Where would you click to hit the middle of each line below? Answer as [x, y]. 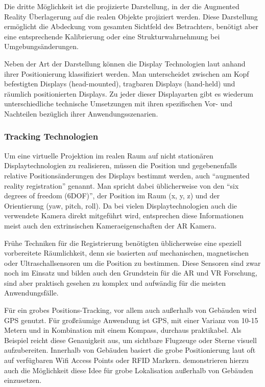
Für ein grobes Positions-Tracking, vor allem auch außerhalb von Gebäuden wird [130, 310]
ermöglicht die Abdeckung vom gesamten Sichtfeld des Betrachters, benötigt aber [131, 26]
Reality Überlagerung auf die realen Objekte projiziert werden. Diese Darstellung [131, 16]
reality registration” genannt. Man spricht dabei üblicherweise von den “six [122, 185]
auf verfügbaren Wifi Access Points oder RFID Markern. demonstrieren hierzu [126, 360]
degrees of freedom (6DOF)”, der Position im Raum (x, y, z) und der [112, 196]
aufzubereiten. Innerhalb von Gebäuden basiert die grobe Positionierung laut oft [130, 350]
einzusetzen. [23, 380]
